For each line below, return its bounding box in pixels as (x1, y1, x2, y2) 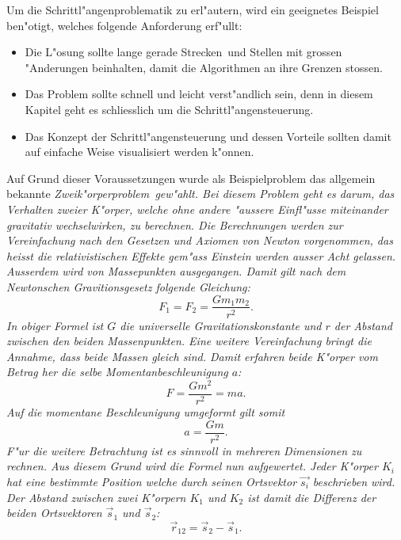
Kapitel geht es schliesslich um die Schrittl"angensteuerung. (25, 101, 314, 117)
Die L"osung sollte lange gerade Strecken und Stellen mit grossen (25, 44, 342, 60)
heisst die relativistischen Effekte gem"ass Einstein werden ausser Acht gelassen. (6, 247, 396, 264)
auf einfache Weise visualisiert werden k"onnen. (25, 143, 254, 160)
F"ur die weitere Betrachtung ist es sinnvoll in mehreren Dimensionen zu (6, 442, 362, 458)
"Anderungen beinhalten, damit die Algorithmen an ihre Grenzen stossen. (25, 59, 383, 75)
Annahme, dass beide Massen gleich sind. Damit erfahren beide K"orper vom (6, 348, 378, 364)
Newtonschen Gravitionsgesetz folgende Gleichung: (6, 278, 250, 295)
